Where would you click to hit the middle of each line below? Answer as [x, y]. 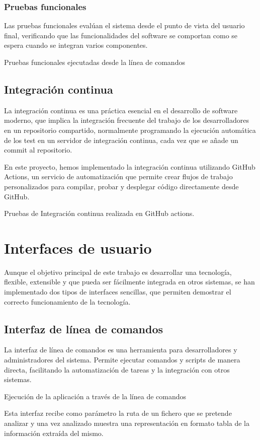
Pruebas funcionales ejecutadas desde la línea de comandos [95, 62]
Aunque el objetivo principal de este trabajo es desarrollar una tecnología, [118, 272]
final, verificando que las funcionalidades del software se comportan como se [121, 35]
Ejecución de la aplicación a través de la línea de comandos [95, 396]
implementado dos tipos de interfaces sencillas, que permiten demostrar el [118, 292]
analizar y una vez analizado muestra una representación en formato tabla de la [127, 423]
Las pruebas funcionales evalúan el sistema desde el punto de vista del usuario [124, 25]
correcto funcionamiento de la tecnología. [67, 301]
